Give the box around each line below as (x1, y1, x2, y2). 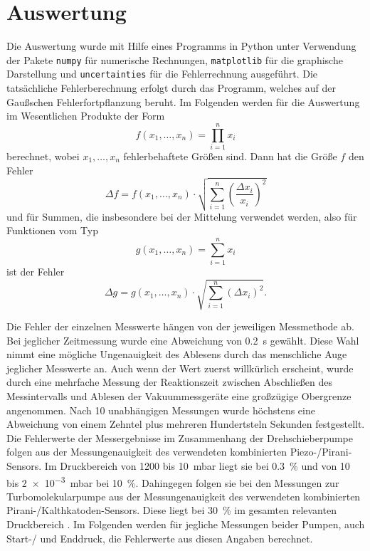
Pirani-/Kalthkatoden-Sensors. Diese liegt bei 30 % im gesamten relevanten (6, 503, 337, 518)
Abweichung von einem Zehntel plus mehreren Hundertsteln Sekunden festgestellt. (6, 416, 365, 431)
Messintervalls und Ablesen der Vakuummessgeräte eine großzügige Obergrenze (6, 389, 351, 404)
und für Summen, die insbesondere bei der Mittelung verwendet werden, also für (6, 209, 357, 224)
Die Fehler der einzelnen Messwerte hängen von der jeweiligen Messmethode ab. (6, 319, 354, 334)
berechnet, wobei (6, 148, 80, 163)
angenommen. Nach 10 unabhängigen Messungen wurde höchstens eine (6, 402, 315, 417)
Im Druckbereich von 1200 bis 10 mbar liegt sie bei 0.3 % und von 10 (44, 458, 350, 473)
